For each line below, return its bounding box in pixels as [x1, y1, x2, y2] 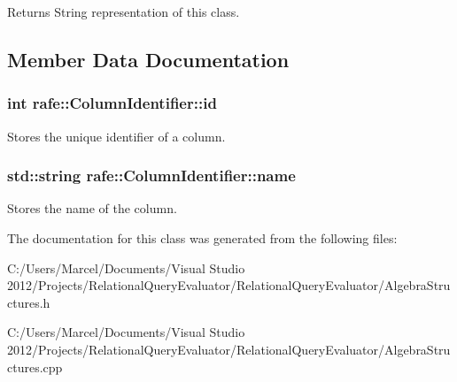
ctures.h [7, 293, 50, 311]
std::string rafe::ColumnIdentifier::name [7, 164, 296, 187]
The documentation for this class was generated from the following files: [7, 229, 398, 247]
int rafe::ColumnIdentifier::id [7, 92, 217, 114]
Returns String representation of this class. [7, 3, 240, 20]
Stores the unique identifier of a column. [7, 126, 226, 145]
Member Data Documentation [7, 45, 290, 73]
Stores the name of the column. [7, 199, 177, 218]
